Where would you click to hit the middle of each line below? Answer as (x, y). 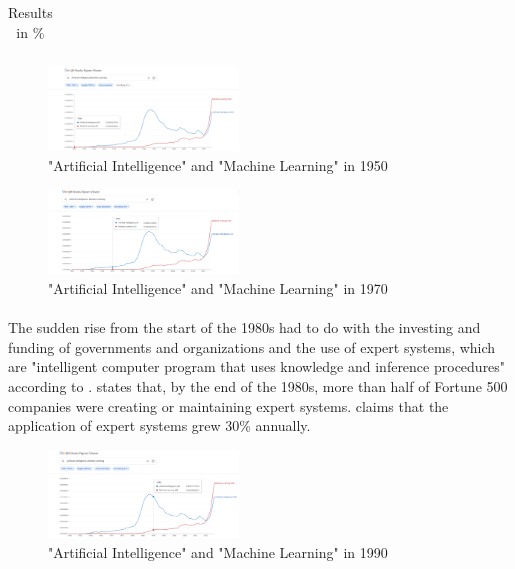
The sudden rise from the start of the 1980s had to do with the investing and (244, 327)
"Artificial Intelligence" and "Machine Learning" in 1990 (218, 551)
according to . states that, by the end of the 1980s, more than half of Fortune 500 (258, 385)
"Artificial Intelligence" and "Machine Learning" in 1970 (218, 288)
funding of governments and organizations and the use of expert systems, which (252, 346)
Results (30, 12)
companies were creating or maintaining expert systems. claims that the (228, 405)
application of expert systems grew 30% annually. (159, 425)
